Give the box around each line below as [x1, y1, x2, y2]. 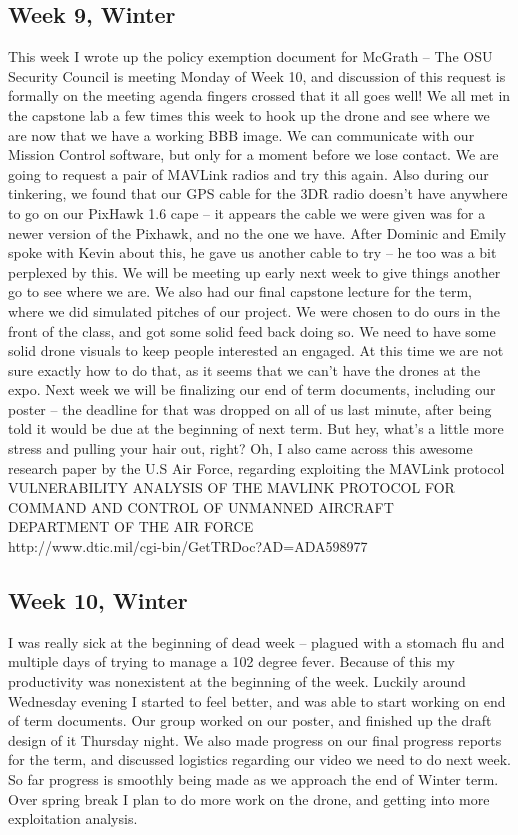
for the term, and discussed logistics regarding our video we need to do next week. [8, 749, 511, 770]
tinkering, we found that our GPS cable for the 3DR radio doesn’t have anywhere [8, 183, 508, 204]
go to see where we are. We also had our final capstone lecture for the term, [8, 281, 472, 302]
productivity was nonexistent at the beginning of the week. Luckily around [8, 671, 466, 692]
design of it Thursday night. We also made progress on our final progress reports [8, 729, 502, 750]
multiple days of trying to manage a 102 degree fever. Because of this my [8, 651, 455, 672]
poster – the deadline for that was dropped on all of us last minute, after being [8, 398, 492, 419]
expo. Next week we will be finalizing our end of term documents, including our [8, 379, 496, 400]
